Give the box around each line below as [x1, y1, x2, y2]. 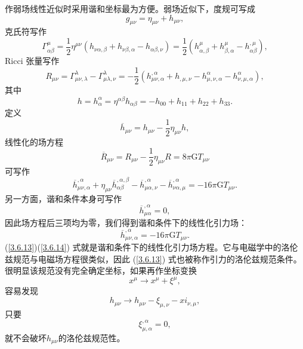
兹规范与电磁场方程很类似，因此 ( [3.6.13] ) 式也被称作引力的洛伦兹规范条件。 [5, 252, 302, 265]
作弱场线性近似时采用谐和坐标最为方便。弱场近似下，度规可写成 [5, 2, 255, 14]
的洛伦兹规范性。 [58, 331, 125, 344]
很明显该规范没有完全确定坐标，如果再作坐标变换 [5, 264, 197, 277]
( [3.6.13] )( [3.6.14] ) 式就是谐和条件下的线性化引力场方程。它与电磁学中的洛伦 [5, 241, 298, 253]
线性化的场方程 [5, 135, 63, 148]
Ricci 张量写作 [5, 54, 60, 67]
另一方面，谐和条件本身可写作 [5, 192, 122, 204]
